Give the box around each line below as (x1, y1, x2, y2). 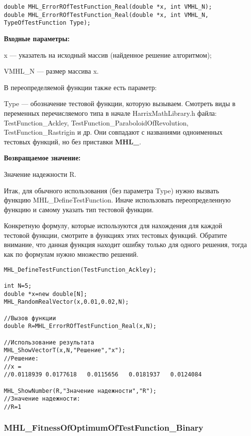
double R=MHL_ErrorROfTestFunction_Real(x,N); (4, 323, 157, 330)
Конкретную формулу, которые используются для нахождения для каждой (4, 220, 222, 231)
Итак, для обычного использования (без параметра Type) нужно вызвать (4, 185, 220, 195)
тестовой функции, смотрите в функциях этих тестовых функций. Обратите (4, 230, 227, 240)
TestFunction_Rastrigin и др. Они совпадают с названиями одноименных (4, 127, 223, 137)
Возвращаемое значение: (4, 153, 81, 163)
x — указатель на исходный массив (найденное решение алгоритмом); (4, 49, 212, 60)
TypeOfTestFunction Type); (4, 19, 91, 27)
